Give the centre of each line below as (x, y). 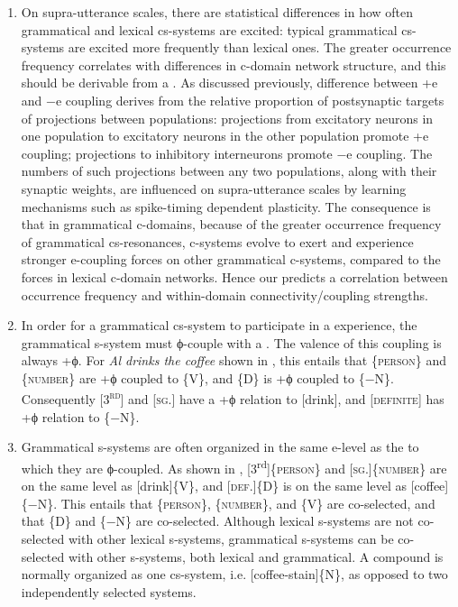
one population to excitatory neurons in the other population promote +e (225, 136)
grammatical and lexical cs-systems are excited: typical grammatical (209, 29)
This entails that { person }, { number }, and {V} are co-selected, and (248, 503)
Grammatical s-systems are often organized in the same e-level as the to (220, 447)
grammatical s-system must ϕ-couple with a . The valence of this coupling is (231, 342)
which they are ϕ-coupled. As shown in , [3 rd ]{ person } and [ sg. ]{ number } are (234, 466)
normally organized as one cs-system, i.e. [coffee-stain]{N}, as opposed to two (234, 574)
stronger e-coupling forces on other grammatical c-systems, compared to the (231, 259)
